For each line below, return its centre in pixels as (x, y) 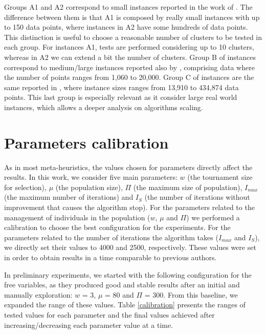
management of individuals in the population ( (77, 217)
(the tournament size (220, 177)
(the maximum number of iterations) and (69, 197)
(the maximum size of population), (188, 187)
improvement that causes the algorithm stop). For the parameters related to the (129, 207)
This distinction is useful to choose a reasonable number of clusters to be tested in (133, 37)
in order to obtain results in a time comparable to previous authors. (110, 257)
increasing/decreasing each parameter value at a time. (89, 325)
